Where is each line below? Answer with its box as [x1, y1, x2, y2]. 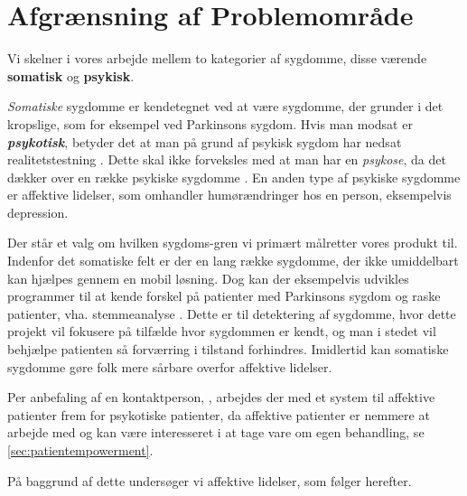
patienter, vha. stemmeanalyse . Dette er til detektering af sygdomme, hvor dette [7, 304, 456, 323]
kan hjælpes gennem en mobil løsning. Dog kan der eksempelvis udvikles [7, 268, 409, 287]
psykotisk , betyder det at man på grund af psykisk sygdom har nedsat [7, 132, 402, 151]
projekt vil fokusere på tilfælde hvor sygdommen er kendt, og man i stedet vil [7, 322, 436, 341]
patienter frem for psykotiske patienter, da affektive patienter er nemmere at [7, 405, 430, 424]
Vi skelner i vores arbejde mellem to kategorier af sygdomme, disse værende [7, 49, 427, 68]
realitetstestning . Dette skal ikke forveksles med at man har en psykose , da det [7, 150, 446, 169]
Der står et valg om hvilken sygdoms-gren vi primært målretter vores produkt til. [7, 233, 458, 252]
